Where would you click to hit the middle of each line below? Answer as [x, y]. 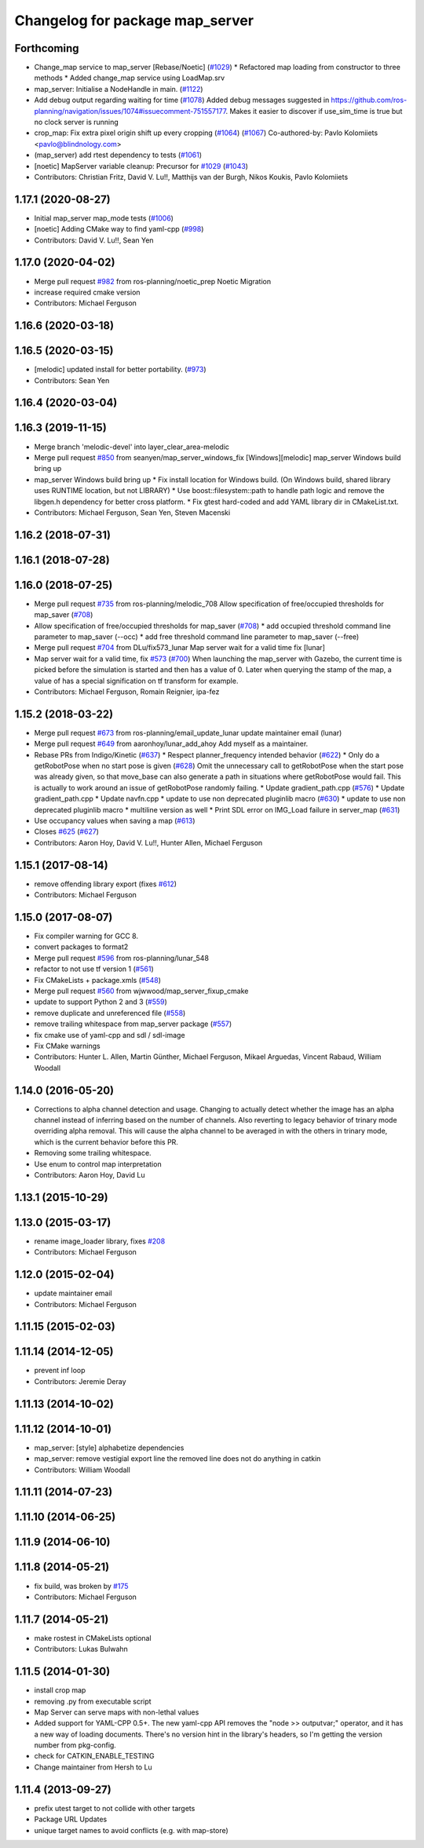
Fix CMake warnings [68, 1046]
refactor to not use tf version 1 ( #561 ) [94, 969]
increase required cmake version [87, 292]
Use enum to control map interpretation [98, 1164]
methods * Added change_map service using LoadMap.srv [130, 78]
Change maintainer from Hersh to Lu [93, 1767]
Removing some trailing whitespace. [93, 1153]
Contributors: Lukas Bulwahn [81, 1649]
